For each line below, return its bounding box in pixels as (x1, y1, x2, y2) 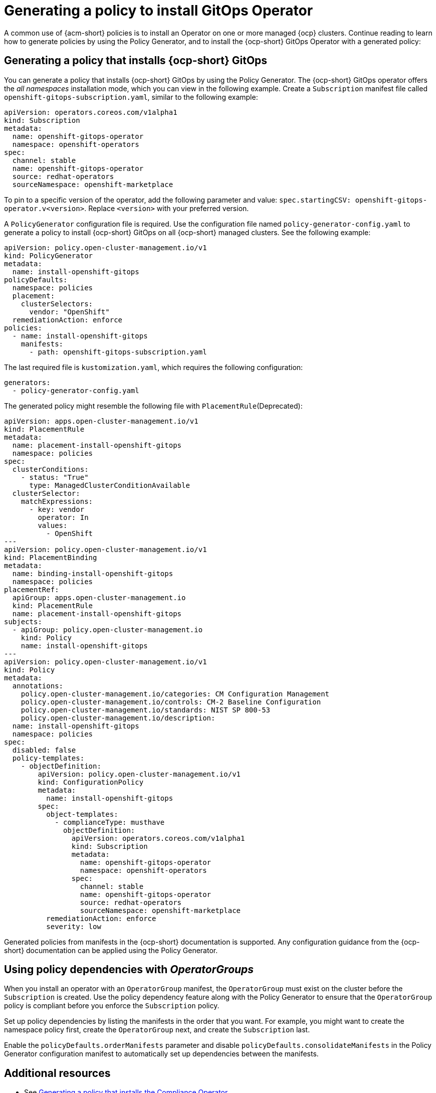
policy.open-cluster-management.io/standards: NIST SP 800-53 (21, 705, 271, 714)
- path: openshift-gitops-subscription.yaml (29, 347, 207, 356)
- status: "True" (21, 473, 89, 481)
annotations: (12, 681, 64, 690)
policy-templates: (12, 754, 85, 762)
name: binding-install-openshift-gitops (12, 569, 173, 578)
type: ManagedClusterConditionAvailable (29, 481, 190, 489)
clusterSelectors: (21, 299, 93, 308)
